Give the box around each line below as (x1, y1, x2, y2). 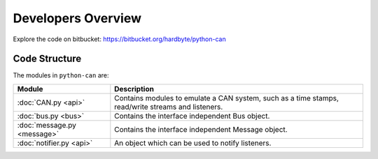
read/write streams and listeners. (114, 102, 223, 112)
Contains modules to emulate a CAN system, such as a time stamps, (114, 93, 339, 103)
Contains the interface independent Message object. (114, 124, 288, 134)
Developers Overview (13, 10, 142, 26)
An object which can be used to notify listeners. (114, 138, 272, 148)
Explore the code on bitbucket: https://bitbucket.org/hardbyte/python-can (13, 35, 227, 43)
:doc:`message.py (17, 120, 77, 130)
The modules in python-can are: (13, 71, 109, 79)
